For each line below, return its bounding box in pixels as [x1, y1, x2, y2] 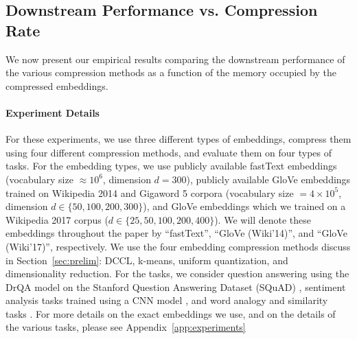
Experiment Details [5, 105, 100, 119]
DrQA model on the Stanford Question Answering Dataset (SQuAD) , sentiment [5, 279, 346, 294]
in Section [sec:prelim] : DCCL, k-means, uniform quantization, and [5, 253, 288, 267]
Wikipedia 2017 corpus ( [5, 212, 108, 226]
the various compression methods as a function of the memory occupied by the [5, 65, 336, 80]
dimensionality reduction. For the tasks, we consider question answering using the [5, 266, 349, 281]
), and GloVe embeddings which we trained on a [143, 199, 346, 213]
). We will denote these [214, 212, 312, 226]
